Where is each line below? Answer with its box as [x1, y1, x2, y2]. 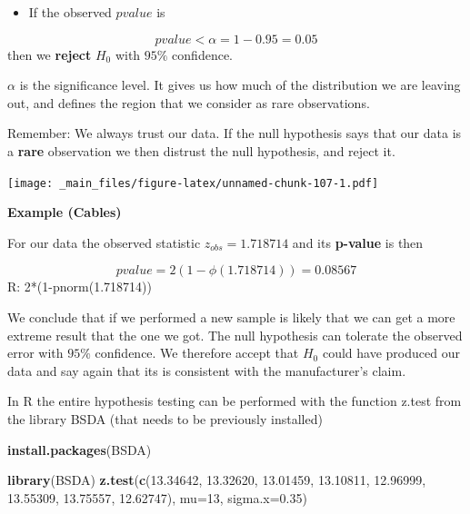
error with [7, 343, 64, 362]
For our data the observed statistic [7, 232, 201, 252]
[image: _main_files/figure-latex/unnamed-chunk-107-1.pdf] [7, 176, 379, 190]
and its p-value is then [292, 232, 424, 252]
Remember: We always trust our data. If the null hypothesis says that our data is [7, 124, 462, 143]
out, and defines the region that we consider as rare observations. [7, 93, 370, 112]
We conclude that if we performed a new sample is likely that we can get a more [7, 308, 455, 326]
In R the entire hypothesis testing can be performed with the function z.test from [7, 391, 462, 410]
